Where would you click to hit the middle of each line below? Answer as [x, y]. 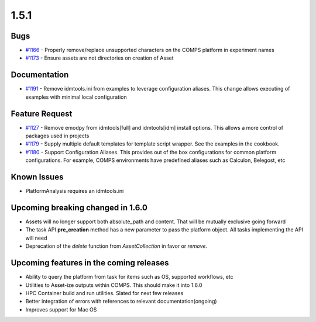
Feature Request [42, 114]
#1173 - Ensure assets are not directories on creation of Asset [99, 58]
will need [36, 238]
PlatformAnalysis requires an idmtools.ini [75, 191]
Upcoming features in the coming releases [90, 263]
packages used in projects [57, 136]
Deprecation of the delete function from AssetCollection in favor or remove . [116, 246]
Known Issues [37, 177]
